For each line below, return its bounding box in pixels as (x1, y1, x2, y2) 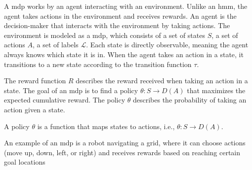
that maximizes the (187, 85, 246, 95)
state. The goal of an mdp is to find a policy (4, 85, 138, 95)
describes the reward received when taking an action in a (76, 75, 248, 86)
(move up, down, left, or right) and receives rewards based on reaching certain (4, 147, 241, 157)
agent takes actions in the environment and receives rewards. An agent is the (4, 10, 237, 21)
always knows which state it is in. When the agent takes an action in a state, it (4, 49, 244, 59)
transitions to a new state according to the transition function (4, 59, 192, 69)
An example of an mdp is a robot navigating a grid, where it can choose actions (4, 137, 246, 148)
